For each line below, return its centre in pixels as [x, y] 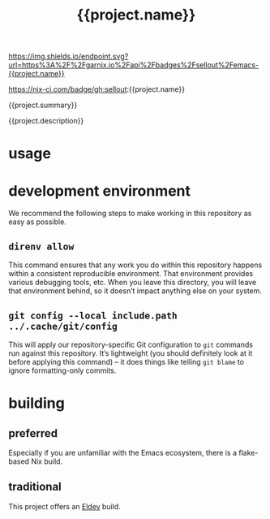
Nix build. [47, 461]
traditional [35, 487]
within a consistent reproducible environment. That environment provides [131, 274]
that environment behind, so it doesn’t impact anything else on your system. [135, 291]
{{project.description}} [46, 121]
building [36, 403]
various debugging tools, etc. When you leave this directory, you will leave [133, 283]
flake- [249, 452]
